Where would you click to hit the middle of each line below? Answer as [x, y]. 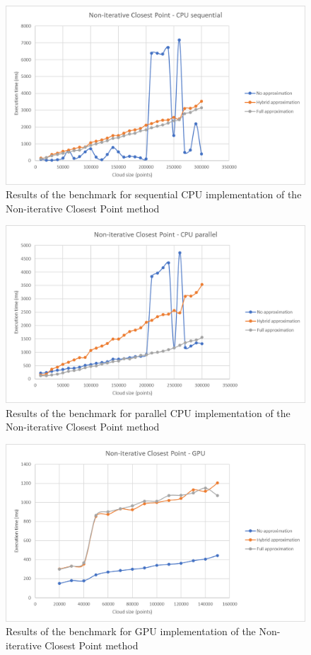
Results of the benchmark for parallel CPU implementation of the [148, 412]
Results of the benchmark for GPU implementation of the [131, 631]
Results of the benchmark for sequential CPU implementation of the [154, 194]
